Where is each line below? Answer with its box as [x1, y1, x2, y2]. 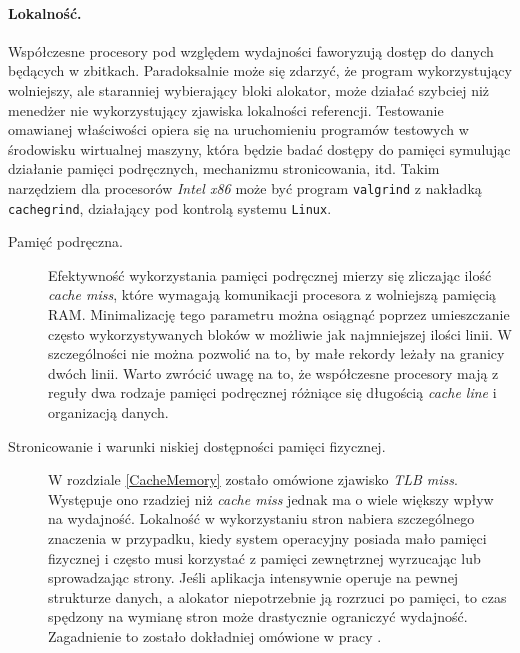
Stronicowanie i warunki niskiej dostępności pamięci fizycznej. [8, 435, 386, 456]
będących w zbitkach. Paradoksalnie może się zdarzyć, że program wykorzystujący [8, 60, 512, 81]
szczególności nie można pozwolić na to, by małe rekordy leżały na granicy [48, 343, 505, 364]
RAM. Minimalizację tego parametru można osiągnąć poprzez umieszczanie [48, 304, 510, 325]
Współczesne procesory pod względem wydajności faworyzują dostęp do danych [8, 40, 494, 61]
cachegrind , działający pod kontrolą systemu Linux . [8, 197, 332, 218]
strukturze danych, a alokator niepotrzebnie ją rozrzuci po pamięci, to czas [48, 586, 507, 607]
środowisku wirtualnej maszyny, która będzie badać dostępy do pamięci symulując [8, 138, 511, 159]
